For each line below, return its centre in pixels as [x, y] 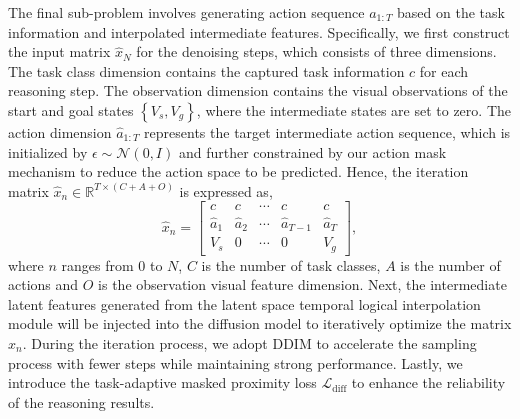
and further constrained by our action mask [312, 151]
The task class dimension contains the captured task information [206, 70]
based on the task [451, 12]
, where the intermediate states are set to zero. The [353, 109]
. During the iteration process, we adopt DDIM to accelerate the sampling [249, 342]
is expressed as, [226, 190]
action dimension [60, 131]
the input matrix [59, 51]
